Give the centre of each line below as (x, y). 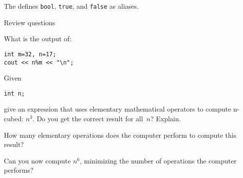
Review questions (30, 22)
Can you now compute (37, 160)
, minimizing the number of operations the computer (158, 160)
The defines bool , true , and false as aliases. (71, 6)
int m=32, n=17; (30, 54)
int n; (14, 93)
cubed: (14, 118)
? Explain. (166, 118)
